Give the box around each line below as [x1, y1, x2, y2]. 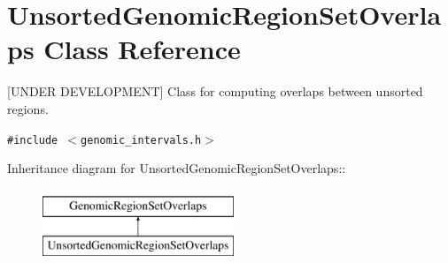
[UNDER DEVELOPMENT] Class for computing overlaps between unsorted [7, 82, 423, 101]
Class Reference [43, 31, 241, 67]
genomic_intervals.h [81, 133, 202, 147]
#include [7, 133, 58, 147]
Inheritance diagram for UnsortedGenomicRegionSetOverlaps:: [7, 159, 346, 177]
